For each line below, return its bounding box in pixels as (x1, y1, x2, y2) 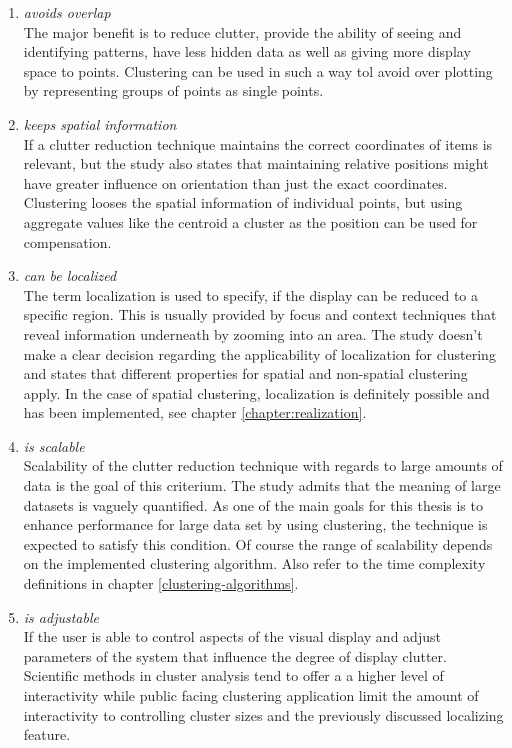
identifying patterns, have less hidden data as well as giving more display (23, 41, 471, 62)
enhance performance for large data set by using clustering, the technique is (23, 514, 488, 535)
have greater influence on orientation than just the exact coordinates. (23, 172, 448, 193)
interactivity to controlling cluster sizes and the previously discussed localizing (23, 704, 504, 725)
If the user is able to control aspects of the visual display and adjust (23, 626, 441, 647)
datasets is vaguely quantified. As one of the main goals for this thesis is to (23, 494, 483, 515)
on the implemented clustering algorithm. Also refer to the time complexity (23, 553, 486, 574)
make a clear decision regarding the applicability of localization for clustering (23, 343, 496, 364)
